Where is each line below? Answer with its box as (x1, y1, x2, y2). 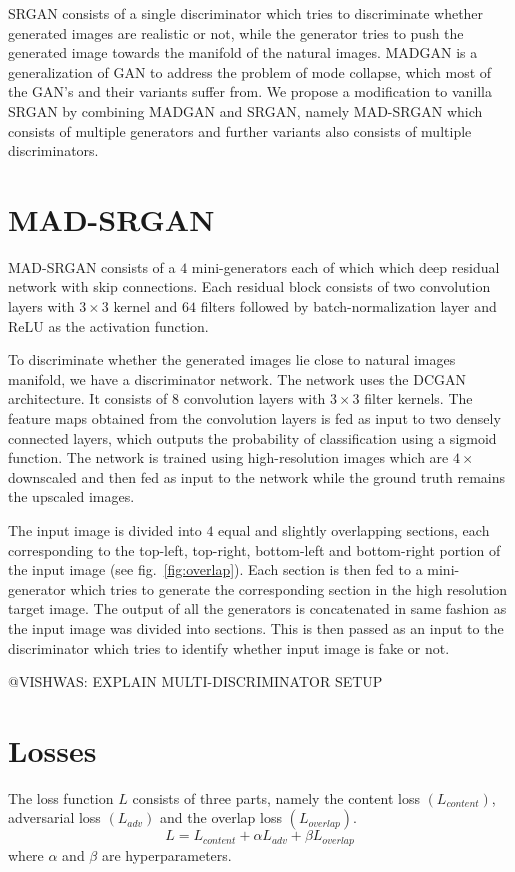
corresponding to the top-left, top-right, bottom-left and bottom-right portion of (8, 539, 501, 560)
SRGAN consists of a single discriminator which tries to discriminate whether (8, 3, 484, 23)
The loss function (8, 787, 114, 808)
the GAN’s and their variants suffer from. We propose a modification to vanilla (8, 81, 493, 102)
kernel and (113, 296, 178, 317)
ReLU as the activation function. (8, 315, 209, 336)
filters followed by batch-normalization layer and (200, 296, 497, 317)
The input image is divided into (8, 520, 202, 540)
